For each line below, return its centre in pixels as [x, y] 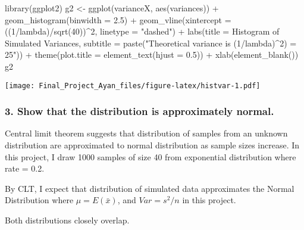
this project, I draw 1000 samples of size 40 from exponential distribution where [151, 156]
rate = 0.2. [25, 168]
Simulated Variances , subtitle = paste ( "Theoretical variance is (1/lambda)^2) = [151, 43]
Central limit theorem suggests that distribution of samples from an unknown [146, 133]
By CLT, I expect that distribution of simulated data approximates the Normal [150, 188]
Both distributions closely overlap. [67, 220]
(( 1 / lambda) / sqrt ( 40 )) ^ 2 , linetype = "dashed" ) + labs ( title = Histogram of [142, 31]
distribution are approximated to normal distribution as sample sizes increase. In [152, 145]
